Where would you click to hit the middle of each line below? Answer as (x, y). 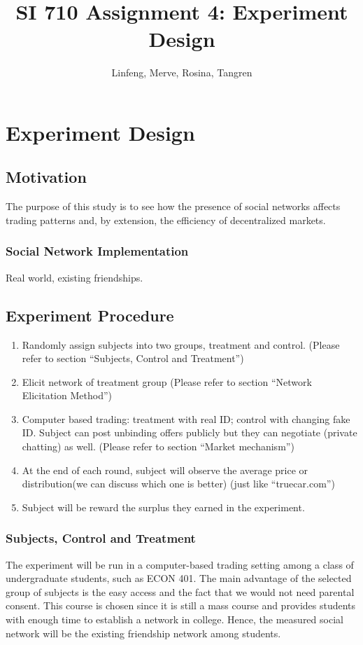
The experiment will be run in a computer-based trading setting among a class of (180, 564)
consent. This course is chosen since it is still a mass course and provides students (181, 605)
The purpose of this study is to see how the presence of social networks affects (173, 206)
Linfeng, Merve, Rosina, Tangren (182, 72)
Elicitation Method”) (67, 395)
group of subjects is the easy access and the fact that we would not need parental (180, 591)
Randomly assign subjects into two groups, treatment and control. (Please (181, 344)
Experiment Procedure (90, 315)
